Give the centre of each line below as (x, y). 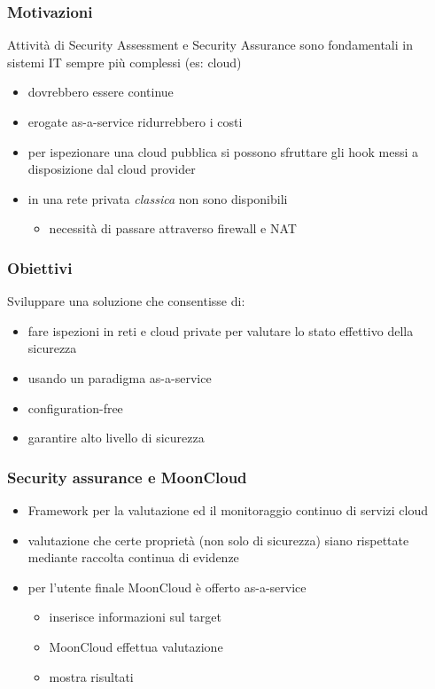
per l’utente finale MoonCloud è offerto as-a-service (167, 587)
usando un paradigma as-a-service (120, 377)
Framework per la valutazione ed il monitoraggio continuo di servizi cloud (228, 509)
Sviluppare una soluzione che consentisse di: (126, 301)
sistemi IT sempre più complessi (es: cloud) (124, 62)
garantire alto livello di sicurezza (116, 438)
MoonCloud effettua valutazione (136, 646)
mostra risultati (91, 676)
